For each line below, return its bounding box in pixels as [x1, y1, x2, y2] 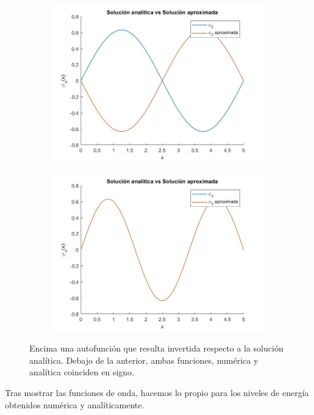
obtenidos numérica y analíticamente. [5, 398, 145, 411]
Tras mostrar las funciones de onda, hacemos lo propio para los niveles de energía [5, 386, 309, 399]
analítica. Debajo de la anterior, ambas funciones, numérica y [29, 353, 259, 366]
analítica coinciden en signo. [29, 366, 134, 378]
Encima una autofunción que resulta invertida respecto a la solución [29, 342, 284, 355]
